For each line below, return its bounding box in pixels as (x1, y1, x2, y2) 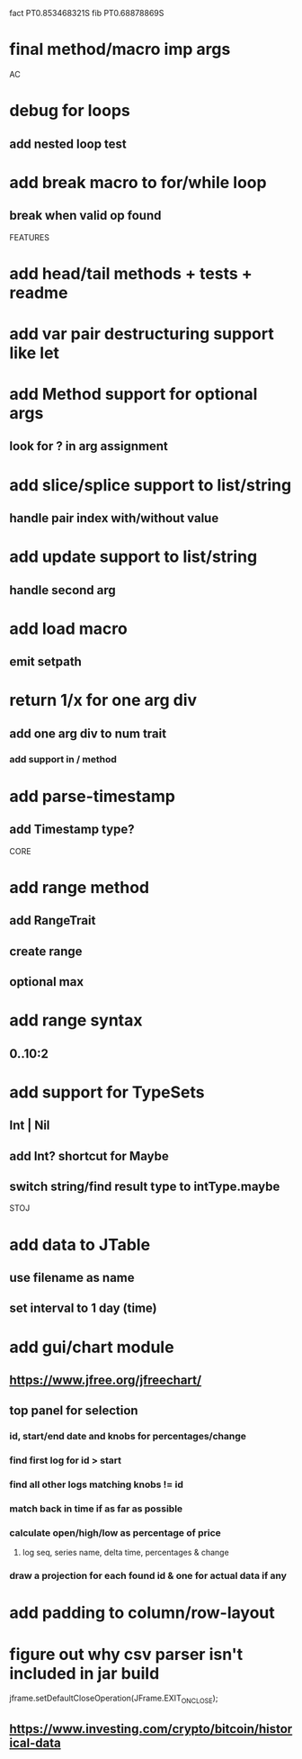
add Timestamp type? (9, 822, 135, 837)
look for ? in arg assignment (9, 438, 169, 454)
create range (9, 943, 83, 959)
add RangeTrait (9, 913, 96, 928)
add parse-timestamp (9, 786, 175, 807)
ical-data (9, 1735, 61, 1750)
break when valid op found (9, 208, 162, 223)
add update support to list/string (9, 546, 258, 567)
